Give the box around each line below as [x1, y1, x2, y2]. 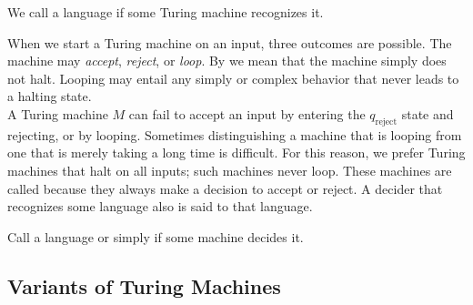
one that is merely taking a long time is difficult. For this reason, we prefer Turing [7, 143, 466, 162]
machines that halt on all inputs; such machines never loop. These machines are [7, 160, 452, 179]
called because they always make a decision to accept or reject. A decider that [7, 178, 443, 198]
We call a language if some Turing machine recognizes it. [7, 3, 324, 21]
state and [401, 104, 454, 123]
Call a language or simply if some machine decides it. [7, 227, 304, 246]
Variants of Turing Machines [7, 271, 281, 300]
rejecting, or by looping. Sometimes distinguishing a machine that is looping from [7, 125, 462, 144]
